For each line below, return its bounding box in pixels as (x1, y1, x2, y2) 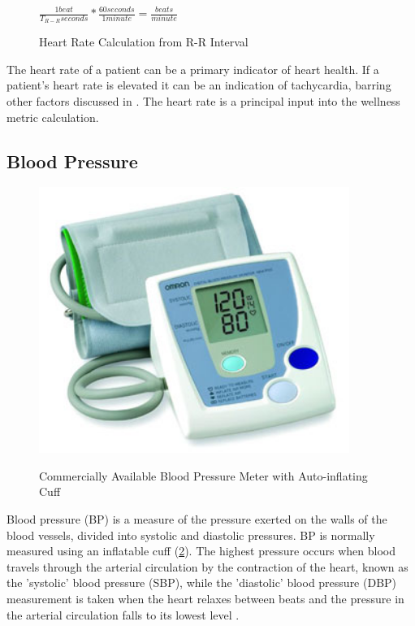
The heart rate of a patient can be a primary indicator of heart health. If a (6, 60, 379, 77)
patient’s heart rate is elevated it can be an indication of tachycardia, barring (6, 76, 391, 93)
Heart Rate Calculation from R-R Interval (39, 33, 249, 50)
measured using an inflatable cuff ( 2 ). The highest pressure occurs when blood (6, 542, 396, 559)
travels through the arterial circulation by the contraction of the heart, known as (6, 558, 409, 575)
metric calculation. (6, 108, 99, 125)
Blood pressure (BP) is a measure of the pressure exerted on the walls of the (6, 511, 387, 528)
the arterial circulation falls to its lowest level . (6, 606, 240, 623)
